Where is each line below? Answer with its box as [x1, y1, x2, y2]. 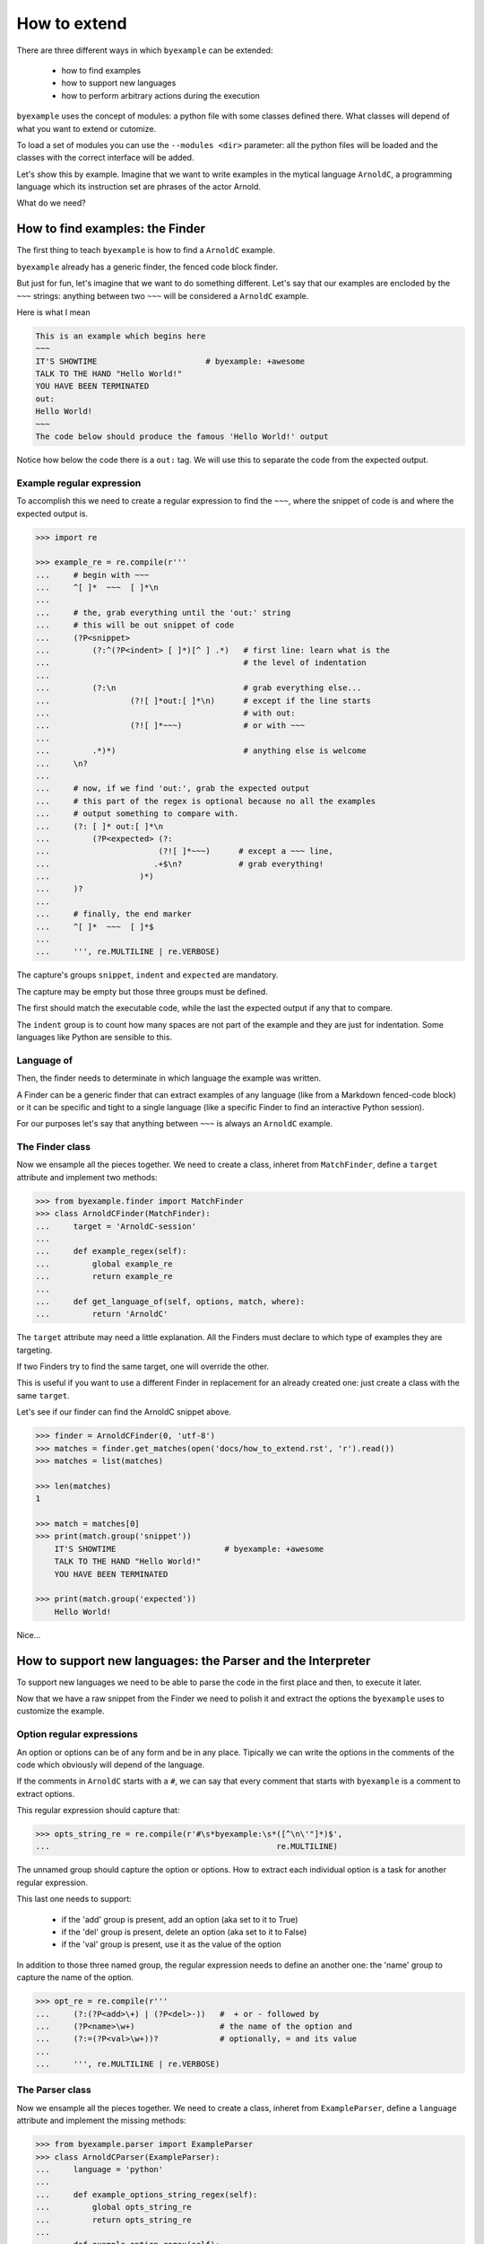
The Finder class [16, 1141, 91, 1153]
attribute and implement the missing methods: [16, 2115, 187, 2126]
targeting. [16, 1345, 53, 1355]
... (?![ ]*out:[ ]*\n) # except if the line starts [35, 696, 372, 706]
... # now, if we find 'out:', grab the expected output [35, 784, 310, 793]
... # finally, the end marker [35, 909, 192, 919]
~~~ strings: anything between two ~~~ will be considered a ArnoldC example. [16, 290, 309, 301]
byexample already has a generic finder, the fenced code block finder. [16, 261, 278, 272]
